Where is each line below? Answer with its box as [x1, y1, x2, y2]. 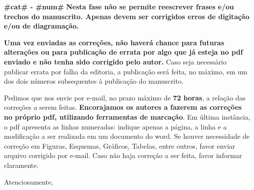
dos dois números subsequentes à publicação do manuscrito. [4, 76, 184, 86]
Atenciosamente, [4, 176, 54, 187]
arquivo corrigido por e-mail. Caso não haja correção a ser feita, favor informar [4, 150, 242, 160]
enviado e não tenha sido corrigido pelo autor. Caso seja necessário [4, 56, 226, 66]
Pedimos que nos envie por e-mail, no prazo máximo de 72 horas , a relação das [4, 92, 246, 102]
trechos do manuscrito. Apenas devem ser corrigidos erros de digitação [4, 11, 250, 21]
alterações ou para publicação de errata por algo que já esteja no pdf [4, 47, 243, 57]
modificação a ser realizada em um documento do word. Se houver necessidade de [4, 131, 250, 141]
